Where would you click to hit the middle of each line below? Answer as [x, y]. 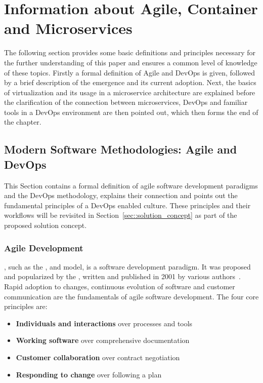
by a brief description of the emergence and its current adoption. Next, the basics [130, 82]
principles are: [26, 306]
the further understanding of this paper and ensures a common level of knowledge [131, 62]
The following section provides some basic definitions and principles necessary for [130, 52]
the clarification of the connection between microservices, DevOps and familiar [126, 102]
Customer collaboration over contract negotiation [98, 357]
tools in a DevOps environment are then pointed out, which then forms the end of [131, 112]
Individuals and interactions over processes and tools [104, 323]
